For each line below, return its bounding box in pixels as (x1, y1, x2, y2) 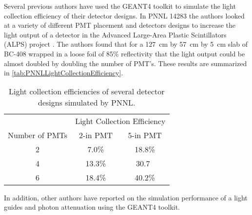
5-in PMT (128, 129, 162, 141)
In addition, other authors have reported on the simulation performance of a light (4, 192, 248, 202)
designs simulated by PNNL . (38, 96, 136, 108)
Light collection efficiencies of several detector (8, 85, 165, 97)
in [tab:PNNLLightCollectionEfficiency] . (4, 68, 123, 78)
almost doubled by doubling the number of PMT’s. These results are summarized (4, 58, 247, 68)
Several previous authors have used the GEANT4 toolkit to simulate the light (4, 1, 236, 11)
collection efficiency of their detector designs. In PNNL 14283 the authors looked (4, 10, 245, 20)
